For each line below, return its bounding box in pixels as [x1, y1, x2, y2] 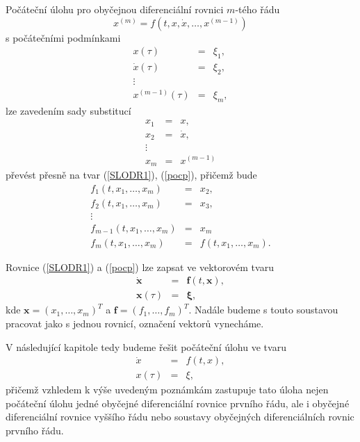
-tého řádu [235, 2, 280, 16]
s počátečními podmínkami [6, 30, 121, 44]
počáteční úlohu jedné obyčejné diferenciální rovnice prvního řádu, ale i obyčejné [6, 395, 350, 410]
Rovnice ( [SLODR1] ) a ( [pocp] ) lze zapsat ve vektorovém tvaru [6, 259, 274, 274]
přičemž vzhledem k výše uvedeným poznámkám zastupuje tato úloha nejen [6, 382, 329, 397]
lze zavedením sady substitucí [6, 103, 131, 117]
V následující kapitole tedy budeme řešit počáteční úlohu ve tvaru [6, 339, 286, 354]
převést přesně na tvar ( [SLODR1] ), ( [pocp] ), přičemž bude [6, 167, 257, 182]
